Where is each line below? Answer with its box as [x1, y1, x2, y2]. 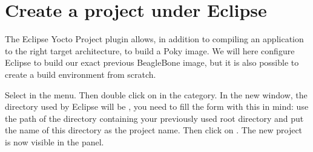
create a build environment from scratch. [5, 68, 156, 80]
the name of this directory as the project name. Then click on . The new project [5, 124, 303, 136]
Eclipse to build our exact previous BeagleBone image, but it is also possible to [5, 56, 299, 69]
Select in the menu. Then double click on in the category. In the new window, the [5, 88, 308, 101]
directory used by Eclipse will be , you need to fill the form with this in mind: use [5, 100, 309, 113]
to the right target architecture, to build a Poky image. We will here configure [5, 44, 295, 57]
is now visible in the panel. [5, 135, 104, 148]
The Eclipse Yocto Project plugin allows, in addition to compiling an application [5, 33, 304, 45]
